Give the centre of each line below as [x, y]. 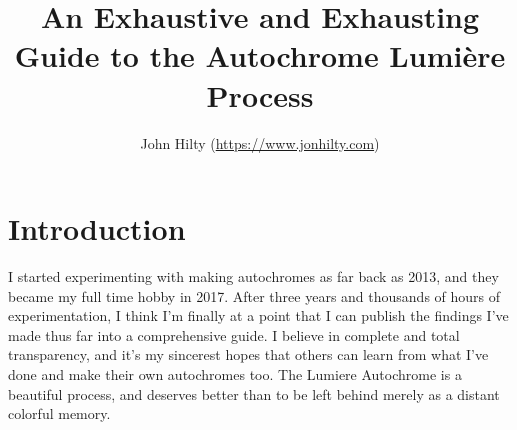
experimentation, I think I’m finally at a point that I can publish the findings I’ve [258, 315]
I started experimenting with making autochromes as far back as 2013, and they [253, 276]
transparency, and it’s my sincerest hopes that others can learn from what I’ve [248, 354]
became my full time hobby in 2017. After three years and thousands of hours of [254, 295]
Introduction [97, 228]
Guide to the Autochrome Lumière [260, 55]
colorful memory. [59, 413]
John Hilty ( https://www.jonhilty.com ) [260, 142]
